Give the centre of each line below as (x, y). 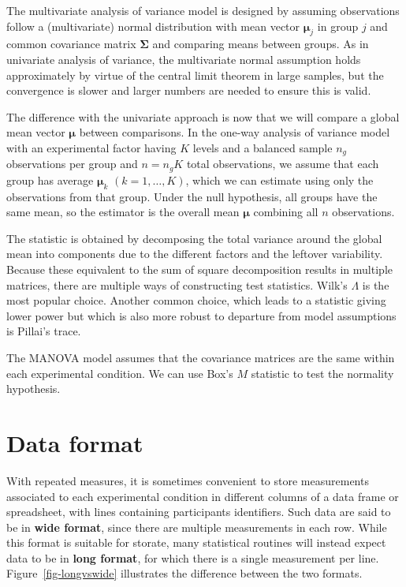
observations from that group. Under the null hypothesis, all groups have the (192, 196)
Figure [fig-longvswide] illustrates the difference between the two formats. (184, 573)
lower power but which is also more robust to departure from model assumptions (201, 315)
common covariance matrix (71, 44)
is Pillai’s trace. (44, 331)
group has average (50, 179)
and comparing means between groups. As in (261, 44)
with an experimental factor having (91, 147)
